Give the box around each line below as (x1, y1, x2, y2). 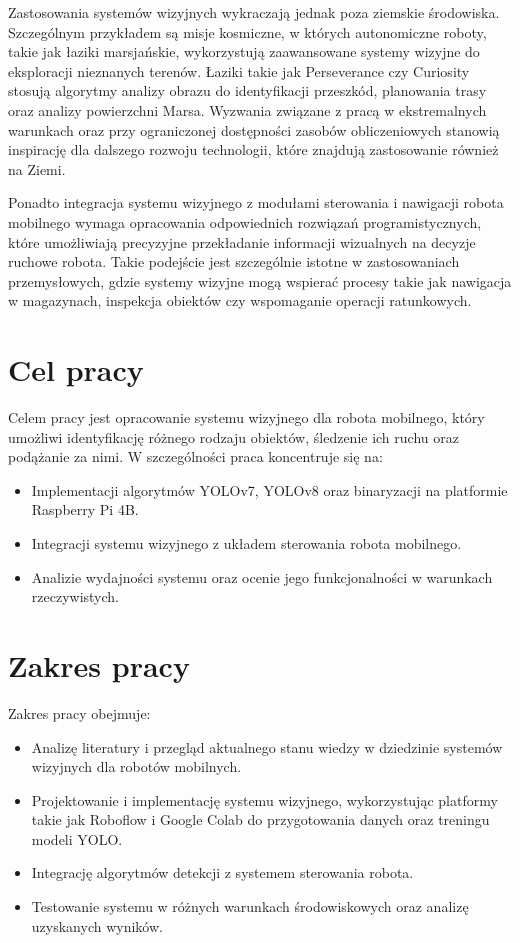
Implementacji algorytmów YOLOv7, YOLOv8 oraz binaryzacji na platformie (31, 479, 508, 500)
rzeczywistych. (31, 586, 120, 607)
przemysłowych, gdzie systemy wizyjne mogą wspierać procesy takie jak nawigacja (8, 270, 512, 291)
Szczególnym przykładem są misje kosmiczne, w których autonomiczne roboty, (8, 21, 487, 42)
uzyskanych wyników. (31, 915, 163, 936)
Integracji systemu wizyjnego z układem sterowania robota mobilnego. (31, 533, 462, 553)
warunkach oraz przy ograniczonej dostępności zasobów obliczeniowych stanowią (8, 119, 500, 140)
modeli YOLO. (31, 828, 123, 849)
